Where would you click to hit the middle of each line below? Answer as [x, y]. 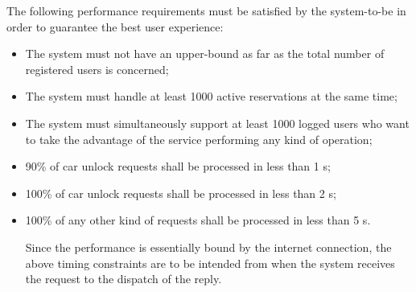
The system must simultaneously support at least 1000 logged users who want [217, 123]
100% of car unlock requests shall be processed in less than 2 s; [181, 193]
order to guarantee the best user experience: [115, 26]
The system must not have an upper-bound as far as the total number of [205, 53]
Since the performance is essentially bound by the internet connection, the [208, 247]
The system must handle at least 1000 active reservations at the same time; [211, 96]
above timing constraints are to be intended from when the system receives [210, 263]
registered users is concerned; [97, 69]
